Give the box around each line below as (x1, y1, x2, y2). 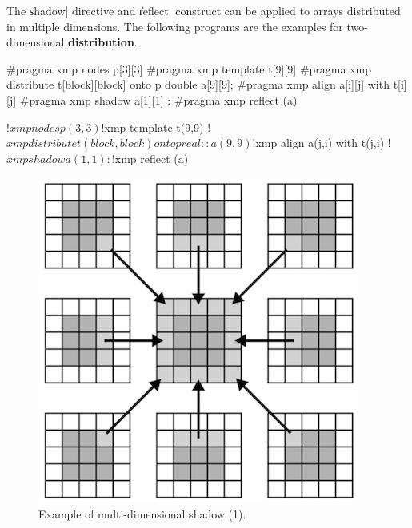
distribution (68, 34, 134, 50)
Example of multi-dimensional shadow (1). (38, 505, 246, 522)
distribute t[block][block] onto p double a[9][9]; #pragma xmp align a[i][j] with (6, 76, 390, 93)
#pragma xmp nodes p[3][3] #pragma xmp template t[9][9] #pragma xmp (6, 60, 371, 77)
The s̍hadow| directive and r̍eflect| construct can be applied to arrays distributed (6, 2, 401, 18)
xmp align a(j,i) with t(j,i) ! (255, 134, 391, 151)
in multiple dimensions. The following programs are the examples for (6, 18, 343, 34)
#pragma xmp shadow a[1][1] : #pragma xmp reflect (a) (19, 91, 298, 108)
